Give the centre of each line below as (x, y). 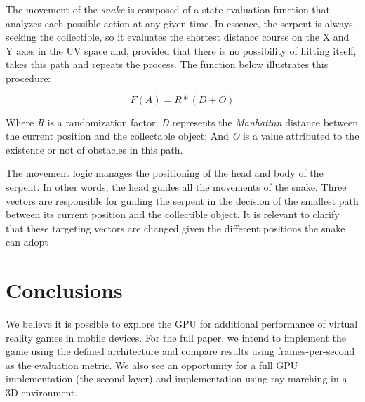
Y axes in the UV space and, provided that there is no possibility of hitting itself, (181, 50)
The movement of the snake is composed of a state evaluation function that (168, 9)
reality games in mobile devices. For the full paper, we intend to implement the (176, 337)
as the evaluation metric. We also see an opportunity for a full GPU (152, 364)
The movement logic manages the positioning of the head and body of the (165, 173)
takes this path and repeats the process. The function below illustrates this (167, 64)
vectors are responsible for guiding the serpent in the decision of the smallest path (182, 200)
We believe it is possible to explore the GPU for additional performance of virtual (182, 324)
